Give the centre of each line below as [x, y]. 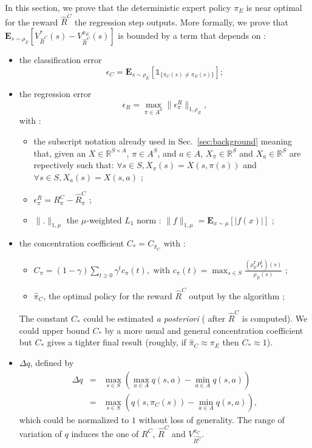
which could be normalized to [74, 419]
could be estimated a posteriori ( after [154, 318]
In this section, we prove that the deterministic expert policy [118, 7]
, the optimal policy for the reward [108, 295]
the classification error [60, 59]
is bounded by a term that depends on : [192, 35]
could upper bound [54, 330]
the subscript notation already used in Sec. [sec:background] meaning [163, 141]
